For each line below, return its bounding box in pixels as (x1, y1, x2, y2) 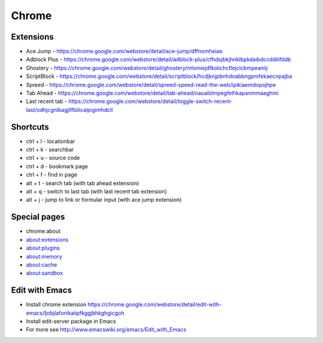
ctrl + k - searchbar (26, 146, 74, 153)
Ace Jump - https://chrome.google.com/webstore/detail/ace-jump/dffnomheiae (26, 48, 223, 55)
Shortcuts (11, 122, 49, 132)
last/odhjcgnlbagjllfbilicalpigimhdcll (26, 106, 113, 113)
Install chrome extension (26, 301, 87, 308)
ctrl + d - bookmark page (26, 162, 89, 170)
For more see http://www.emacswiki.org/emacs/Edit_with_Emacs (26, 326, 187, 333)
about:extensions (26, 236, 69, 243)
